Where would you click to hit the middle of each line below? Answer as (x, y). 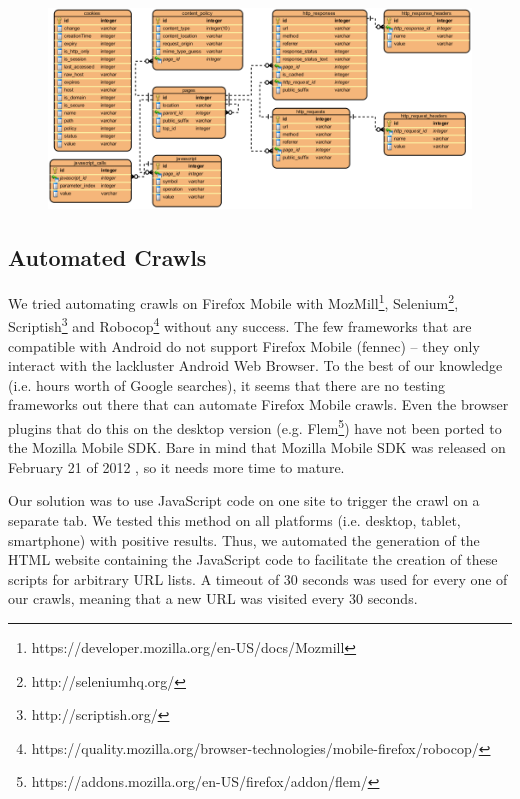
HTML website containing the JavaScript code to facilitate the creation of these (253, 559)
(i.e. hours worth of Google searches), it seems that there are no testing (227, 384)
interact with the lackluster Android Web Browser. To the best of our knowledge (255, 365)
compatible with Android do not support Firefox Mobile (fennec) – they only (244, 345)
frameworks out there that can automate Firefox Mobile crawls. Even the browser (258, 404)
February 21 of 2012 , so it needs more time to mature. (176, 466)
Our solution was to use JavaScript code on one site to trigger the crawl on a (244, 500)
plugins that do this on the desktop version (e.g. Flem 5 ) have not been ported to (255, 426)
